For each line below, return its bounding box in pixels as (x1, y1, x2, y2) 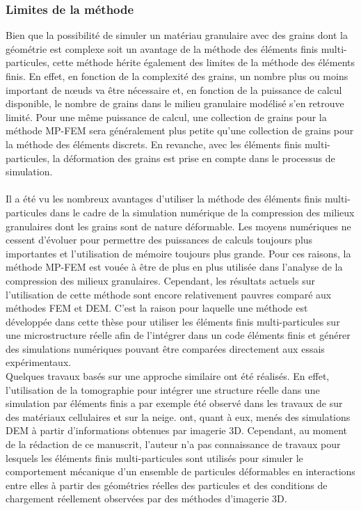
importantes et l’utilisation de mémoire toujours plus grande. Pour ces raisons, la (6, 246, 351, 260)
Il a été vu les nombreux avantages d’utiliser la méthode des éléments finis (6, 191, 322, 206)
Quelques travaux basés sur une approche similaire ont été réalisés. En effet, (6, 369, 330, 383)
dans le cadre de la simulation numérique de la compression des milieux (49, 205, 355, 219)
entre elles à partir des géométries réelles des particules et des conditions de (6, 477, 328, 492)
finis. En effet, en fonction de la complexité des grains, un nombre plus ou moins (6, 69, 348, 83)
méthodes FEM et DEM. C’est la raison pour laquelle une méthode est (6, 301, 308, 315)
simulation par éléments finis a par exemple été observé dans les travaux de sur (6, 396, 343, 411)
